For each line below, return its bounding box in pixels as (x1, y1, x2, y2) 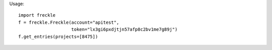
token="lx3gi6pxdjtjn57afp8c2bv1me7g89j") (71, 27, 178, 32)
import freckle (18, 13, 56, 18)
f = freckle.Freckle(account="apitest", (18, 19, 119, 25)
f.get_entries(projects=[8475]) (18, 33, 98, 39)
